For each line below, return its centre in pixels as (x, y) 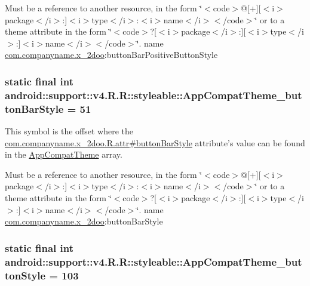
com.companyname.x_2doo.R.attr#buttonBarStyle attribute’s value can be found (155, 142)
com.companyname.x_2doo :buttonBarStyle (84, 221)
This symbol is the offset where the (69, 131)
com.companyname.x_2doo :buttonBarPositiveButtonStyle (111, 55)
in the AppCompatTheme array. (64, 154)
